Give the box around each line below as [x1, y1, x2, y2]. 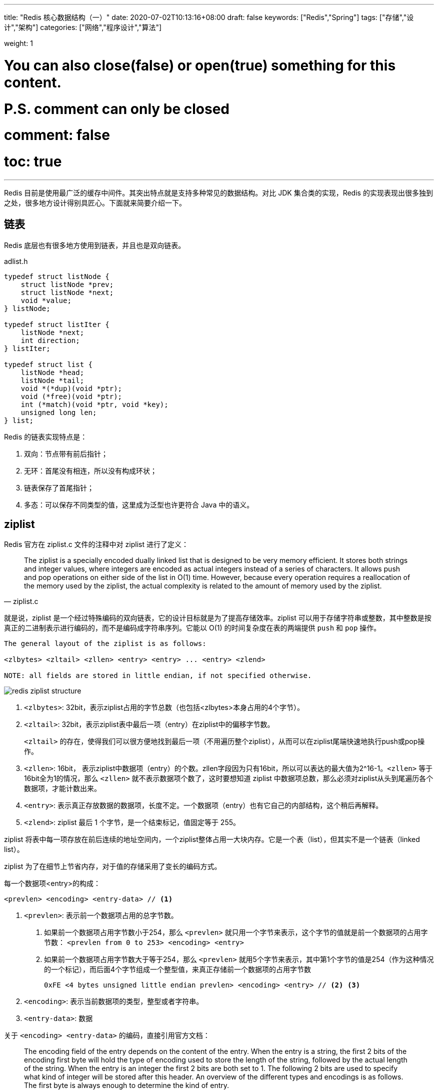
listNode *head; [20, 368, 84, 376]
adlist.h [4, 256, 28, 265]
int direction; [20, 336, 80, 344]
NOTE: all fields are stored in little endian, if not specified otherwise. [4, 671, 312, 680]
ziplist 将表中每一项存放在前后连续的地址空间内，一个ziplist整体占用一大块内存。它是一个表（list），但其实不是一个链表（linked [4, 835, 420, 844]
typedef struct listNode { [4, 272, 109, 280]
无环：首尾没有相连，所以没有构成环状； [24, 466, 157, 475]
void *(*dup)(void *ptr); [20, 384, 122, 392]
